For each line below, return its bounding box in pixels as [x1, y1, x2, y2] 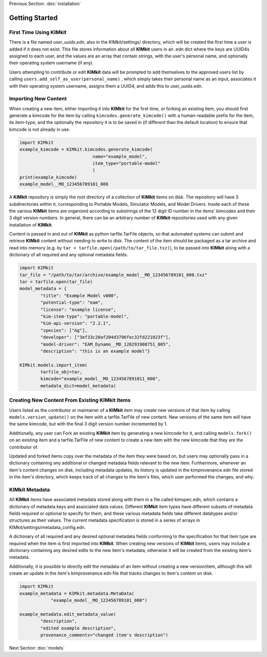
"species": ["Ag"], [40, 327, 88, 333]
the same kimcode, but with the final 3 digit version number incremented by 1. [9, 421, 168, 427]
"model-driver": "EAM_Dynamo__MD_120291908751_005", [40, 341, 171, 347]
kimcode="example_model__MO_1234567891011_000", [40, 376, 161, 382]
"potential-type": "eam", [40, 300, 103, 305]
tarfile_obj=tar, [40, 369, 83, 375]
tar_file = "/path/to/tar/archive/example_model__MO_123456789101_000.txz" [19, 272, 208, 278]
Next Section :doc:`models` [9, 645, 65, 651]
